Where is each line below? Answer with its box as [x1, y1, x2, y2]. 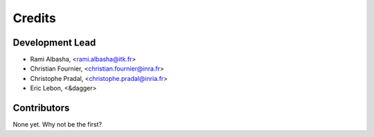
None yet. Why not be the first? [12, 120, 103, 129]
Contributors [12, 102, 70, 114]
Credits [12, 10, 57, 26]
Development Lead [12, 37, 96, 48]
